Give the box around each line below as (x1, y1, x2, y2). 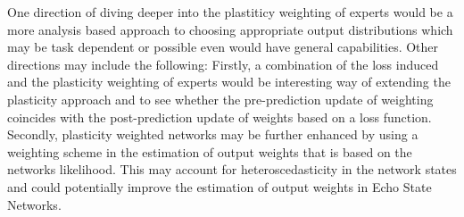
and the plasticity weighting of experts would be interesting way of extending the (7, 72, 451, 91)
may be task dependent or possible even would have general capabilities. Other (7, 38, 439, 56)
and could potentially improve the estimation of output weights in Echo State (7, 177, 432, 196)
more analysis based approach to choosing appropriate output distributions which (7, 20, 453, 38)
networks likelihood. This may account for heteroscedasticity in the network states (7, 160, 457, 179)
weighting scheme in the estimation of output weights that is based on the (7, 142, 412, 161)
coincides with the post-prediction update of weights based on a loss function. (7, 107, 432, 126)
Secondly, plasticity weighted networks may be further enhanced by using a (7, 125, 418, 144)
